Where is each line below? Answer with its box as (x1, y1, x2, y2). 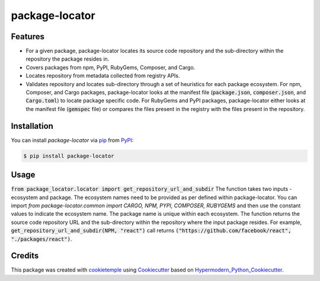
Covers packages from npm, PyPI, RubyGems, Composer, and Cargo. (25, 64, 196, 71)
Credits (11, 251, 39, 261)
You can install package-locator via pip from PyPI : (11, 137, 134, 144)
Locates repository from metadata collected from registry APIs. (25, 72, 180, 80)
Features (11, 31, 44, 42)
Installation (11, 121, 53, 131)
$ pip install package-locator (23, 152, 115, 159)
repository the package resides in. (25, 55, 110, 62)
